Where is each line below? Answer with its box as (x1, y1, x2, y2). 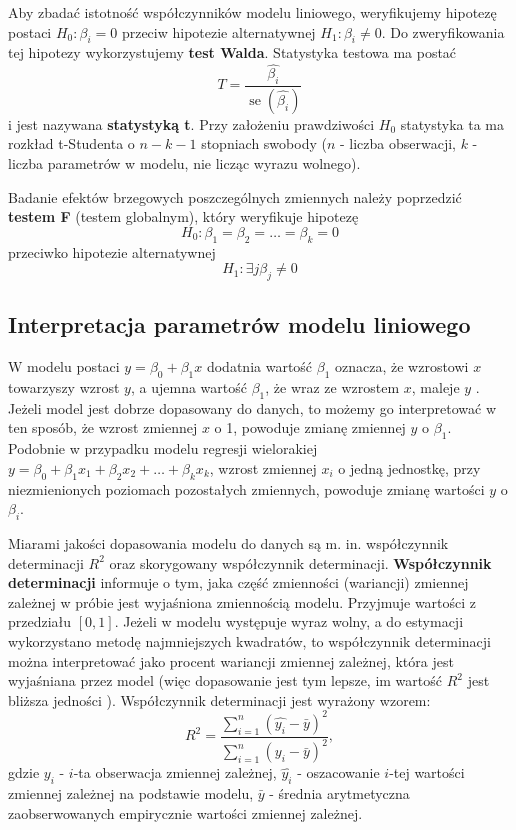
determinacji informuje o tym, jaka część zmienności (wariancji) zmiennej (8, 572, 469, 593)
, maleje (411, 377, 460, 398)
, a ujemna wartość (130, 377, 247, 398)
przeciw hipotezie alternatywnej (121, 21, 316, 42)
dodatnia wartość (206, 356, 313, 377)
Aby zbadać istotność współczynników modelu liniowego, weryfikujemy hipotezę (8, 2, 497, 22)
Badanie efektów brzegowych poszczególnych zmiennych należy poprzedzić (8, 186, 462, 207)
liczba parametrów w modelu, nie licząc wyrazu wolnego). (8, 153, 361, 174)
